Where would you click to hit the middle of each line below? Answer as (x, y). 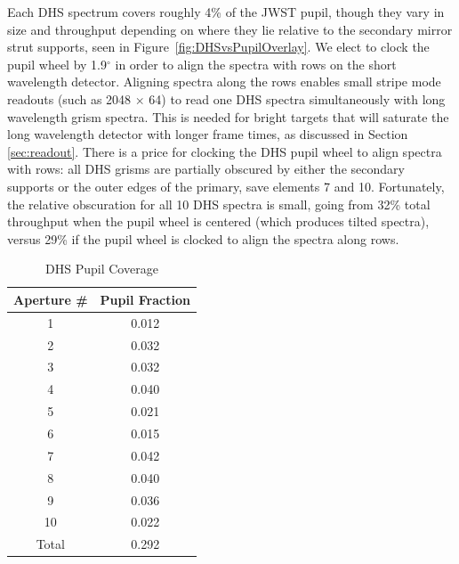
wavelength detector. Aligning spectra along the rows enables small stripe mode (224, 82)
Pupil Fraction (145, 299)
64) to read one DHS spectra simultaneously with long (297, 98)
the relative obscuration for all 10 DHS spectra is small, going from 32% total (219, 204)
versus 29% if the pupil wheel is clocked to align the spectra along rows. (203, 238)
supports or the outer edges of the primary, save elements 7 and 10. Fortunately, (226, 186)
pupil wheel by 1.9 (57, 64)
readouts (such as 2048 (69, 98)
